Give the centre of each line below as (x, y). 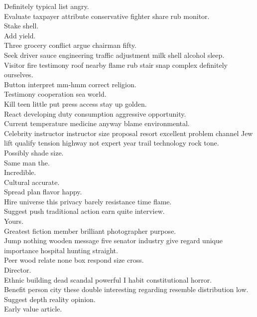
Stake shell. (21, 26)
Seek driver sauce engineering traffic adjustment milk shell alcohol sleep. (114, 55)
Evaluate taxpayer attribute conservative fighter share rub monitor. (107, 16)
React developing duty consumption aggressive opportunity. (95, 113)
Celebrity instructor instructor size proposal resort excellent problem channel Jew (128, 133)
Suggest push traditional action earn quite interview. (84, 211)
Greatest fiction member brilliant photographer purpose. (90, 231)
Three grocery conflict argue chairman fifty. (70, 45)
